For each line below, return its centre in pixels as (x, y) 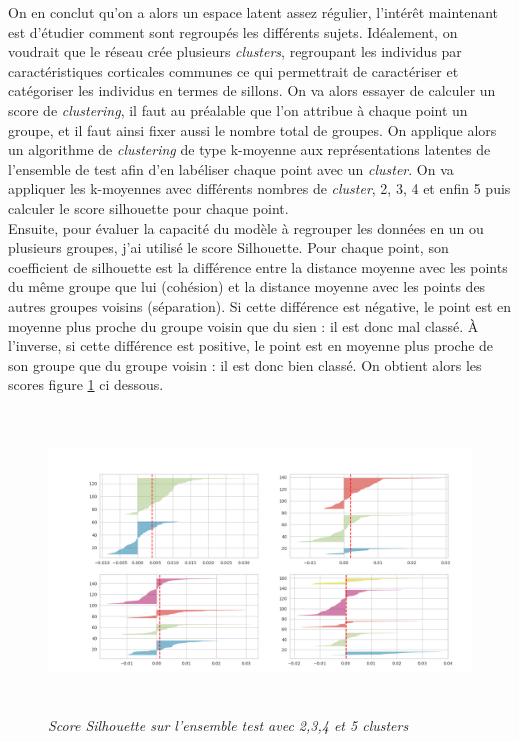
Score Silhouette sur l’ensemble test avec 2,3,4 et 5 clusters (228, 724)
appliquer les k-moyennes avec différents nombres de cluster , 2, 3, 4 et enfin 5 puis (259, 188)
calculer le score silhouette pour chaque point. (148, 207)
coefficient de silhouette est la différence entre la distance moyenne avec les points (258, 266)
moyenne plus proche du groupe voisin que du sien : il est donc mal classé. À (243, 325)
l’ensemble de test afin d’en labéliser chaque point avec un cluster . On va (231, 168)
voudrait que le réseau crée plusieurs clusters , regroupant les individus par (235, 51)
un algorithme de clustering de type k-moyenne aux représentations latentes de (249, 149)
